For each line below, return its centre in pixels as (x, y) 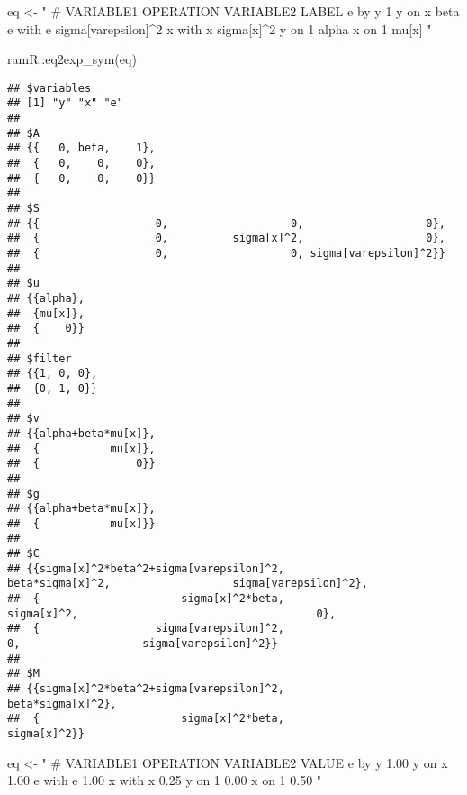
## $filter (40, 358)
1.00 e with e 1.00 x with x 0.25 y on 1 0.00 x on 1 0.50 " (165, 780)
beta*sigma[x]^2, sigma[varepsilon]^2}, (188, 584)
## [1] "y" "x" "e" (65, 103)
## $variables (49, 88)
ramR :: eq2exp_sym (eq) (72, 59)
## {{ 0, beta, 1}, (81, 148)
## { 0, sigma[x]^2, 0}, (226, 238)
